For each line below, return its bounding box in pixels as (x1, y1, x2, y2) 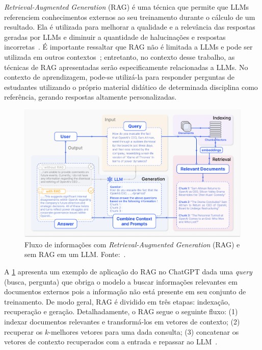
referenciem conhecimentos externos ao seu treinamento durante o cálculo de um (4, 11, 255, 22)
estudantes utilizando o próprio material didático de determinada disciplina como (4, 81, 258, 92)
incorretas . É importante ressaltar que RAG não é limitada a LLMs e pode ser (4, 41, 253, 52)
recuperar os (4, 326, 43, 337)
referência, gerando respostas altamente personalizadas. (4, 91, 177, 102)
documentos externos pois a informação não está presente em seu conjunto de (4, 286, 246, 297)
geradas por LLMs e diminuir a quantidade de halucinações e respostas (4, 31, 226, 42)
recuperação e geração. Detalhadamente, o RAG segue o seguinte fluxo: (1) (4, 306, 238, 317)
